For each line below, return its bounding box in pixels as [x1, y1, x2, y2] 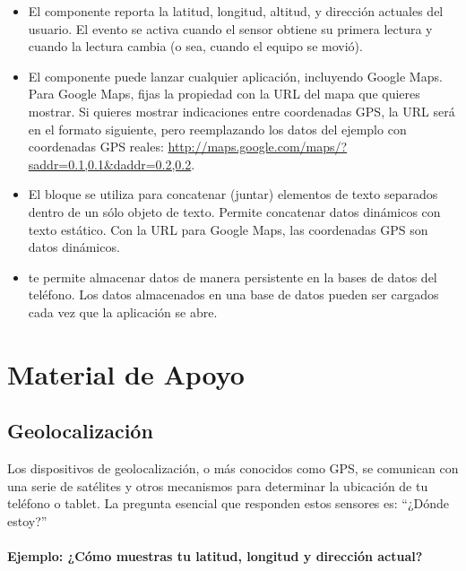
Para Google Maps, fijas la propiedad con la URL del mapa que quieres [28, 84, 420, 103]
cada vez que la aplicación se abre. [28, 302, 218, 321]
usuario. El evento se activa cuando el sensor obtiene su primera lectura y [28, 19, 433, 38]
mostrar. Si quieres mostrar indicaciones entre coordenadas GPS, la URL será [28, 101, 455, 120]
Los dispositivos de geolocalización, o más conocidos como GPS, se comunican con [7, 459, 459, 478]
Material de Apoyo [7, 355, 245, 392]
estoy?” [7, 511, 47, 530]
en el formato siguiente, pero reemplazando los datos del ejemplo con [28, 119, 407, 138]
